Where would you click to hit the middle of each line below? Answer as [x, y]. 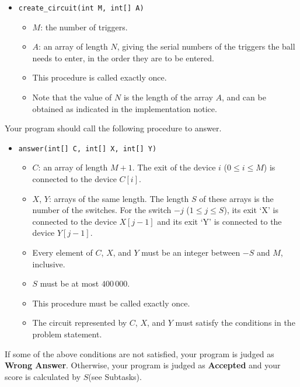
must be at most [69, 283]
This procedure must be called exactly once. [111, 303]
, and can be [244, 97]
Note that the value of [72, 97]
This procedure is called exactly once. [100, 77]
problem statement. [67, 334]
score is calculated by [43, 376]
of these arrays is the [236, 198]
